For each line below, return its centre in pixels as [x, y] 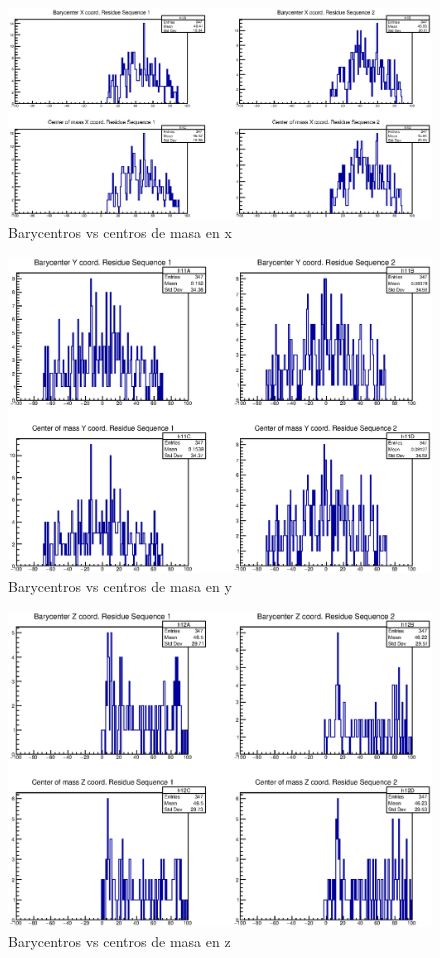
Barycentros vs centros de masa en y [120, 586]
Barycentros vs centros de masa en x [120, 232]
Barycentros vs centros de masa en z [119, 940]
